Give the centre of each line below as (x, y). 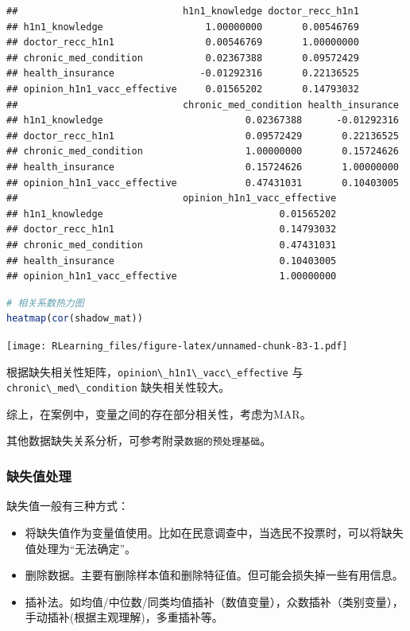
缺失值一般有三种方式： (68, 506)
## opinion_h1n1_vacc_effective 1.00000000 (172, 277)
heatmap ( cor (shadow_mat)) (75, 319)
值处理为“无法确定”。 (81, 548)
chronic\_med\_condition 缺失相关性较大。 (118, 387)
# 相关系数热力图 (45, 303)
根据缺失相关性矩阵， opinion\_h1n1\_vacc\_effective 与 (155, 371)
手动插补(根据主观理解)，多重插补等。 (124, 617)
